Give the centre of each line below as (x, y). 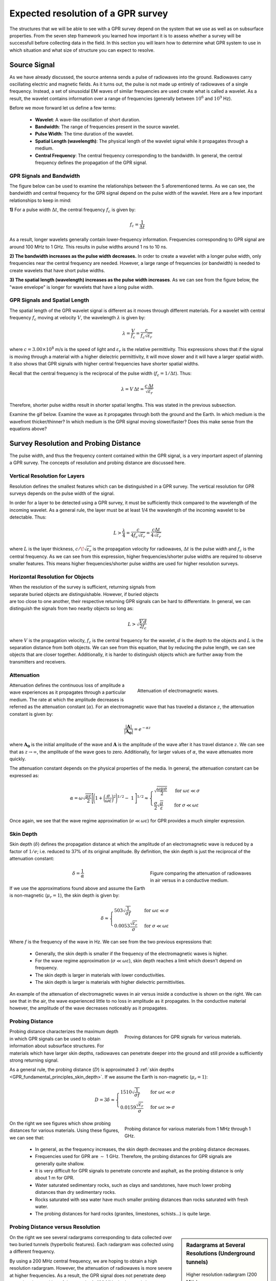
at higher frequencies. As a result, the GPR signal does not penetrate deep (88, 1275)
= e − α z (142, 729)
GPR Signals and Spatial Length (49, 300)
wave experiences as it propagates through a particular (68, 692)
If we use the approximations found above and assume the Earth (77, 888)
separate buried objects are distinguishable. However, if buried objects (84, 594)
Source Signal (32, 65)
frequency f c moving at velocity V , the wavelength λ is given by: (77, 318)
